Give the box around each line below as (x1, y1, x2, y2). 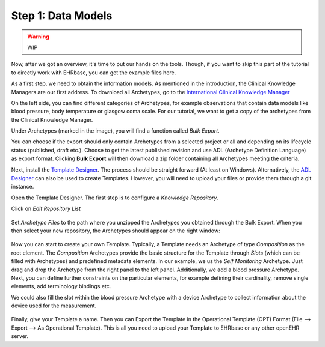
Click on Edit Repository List (11, 205, 81, 213)
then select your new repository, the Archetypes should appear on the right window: (11, 227, 220, 234)
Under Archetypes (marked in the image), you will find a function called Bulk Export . (11, 127, 220, 134)
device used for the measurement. (11, 302, 97, 309)
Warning (27, 33, 49, 40)
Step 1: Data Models (11, 9, 113, 22)
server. (11, 333, 29, 340)
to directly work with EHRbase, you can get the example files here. (11, 69, 176, 76)
